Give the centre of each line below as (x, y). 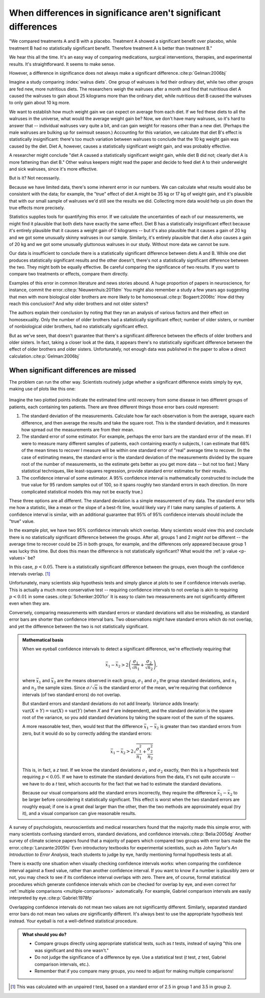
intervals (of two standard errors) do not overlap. (72, 695)
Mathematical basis (43, 640)
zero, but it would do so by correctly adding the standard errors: (87, 733)
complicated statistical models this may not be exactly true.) (82, 491)
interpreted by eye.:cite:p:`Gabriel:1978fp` (51, 898)
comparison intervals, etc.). (62, 964)
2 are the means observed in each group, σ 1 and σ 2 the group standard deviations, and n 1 (145, 681)
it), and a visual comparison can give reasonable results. (79, 814)
